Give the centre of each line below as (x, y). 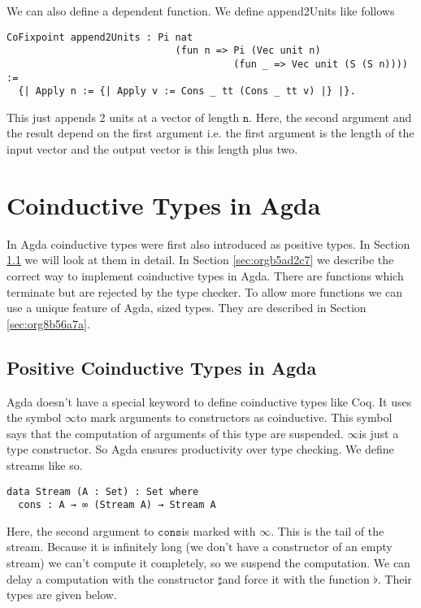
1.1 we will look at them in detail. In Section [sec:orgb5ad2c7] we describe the (200, 260)
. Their (395, 578)
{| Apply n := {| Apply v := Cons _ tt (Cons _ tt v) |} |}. (187, 91)
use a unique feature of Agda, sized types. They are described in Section (187, 308)
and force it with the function (296, 578)
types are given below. (62, 595)
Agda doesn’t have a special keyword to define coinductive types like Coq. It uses (209, 401)
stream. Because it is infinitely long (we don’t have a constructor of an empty (200, 547)
